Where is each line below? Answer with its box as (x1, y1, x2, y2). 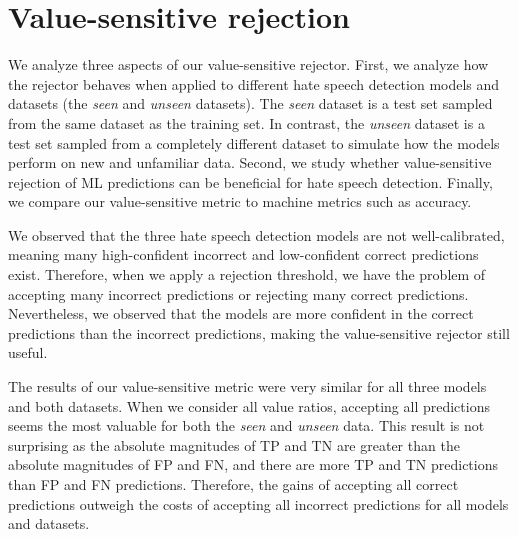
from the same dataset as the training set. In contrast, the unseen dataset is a (8, 112, 485, 133)
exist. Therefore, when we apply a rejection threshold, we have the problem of (8, 264, 486, 285)
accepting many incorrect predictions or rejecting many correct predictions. (8, 283, 469, 304)
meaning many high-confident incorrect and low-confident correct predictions (8, 244, 479, 265)
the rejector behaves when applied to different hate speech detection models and (8, 73, 500, 94)
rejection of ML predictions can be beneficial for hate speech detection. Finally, (8, 171, 493, 192)
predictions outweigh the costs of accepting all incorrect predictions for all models (8, 493, 509, 514)
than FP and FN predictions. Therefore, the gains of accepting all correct (8, 474, 459, 494)
